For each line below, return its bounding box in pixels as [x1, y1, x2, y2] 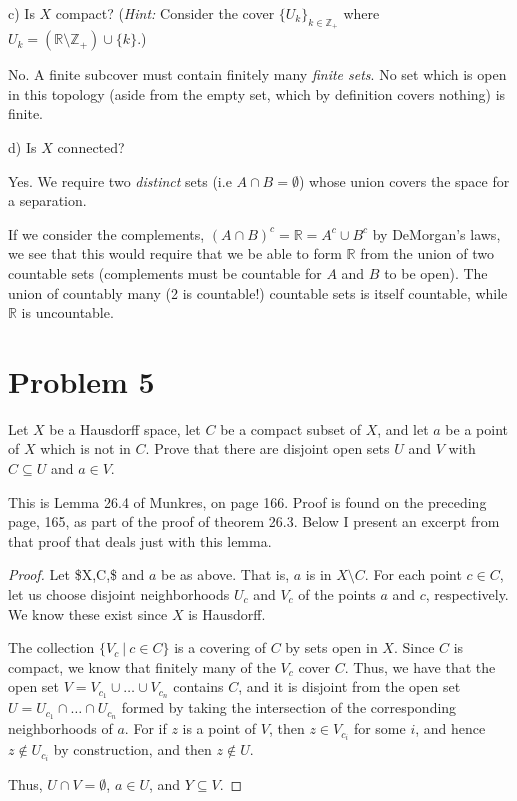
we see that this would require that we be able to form [8, 243, 342, 264]
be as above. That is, [160, 564, 290, 585]
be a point [445, 418, 508, 439]
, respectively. [425, 584, 509, 605]
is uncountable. [21, 302, 114, 323]
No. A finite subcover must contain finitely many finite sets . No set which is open [8, 64, 507, 85]
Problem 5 [8, 360, 155, 401]
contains [173, 676, 224, 697]
